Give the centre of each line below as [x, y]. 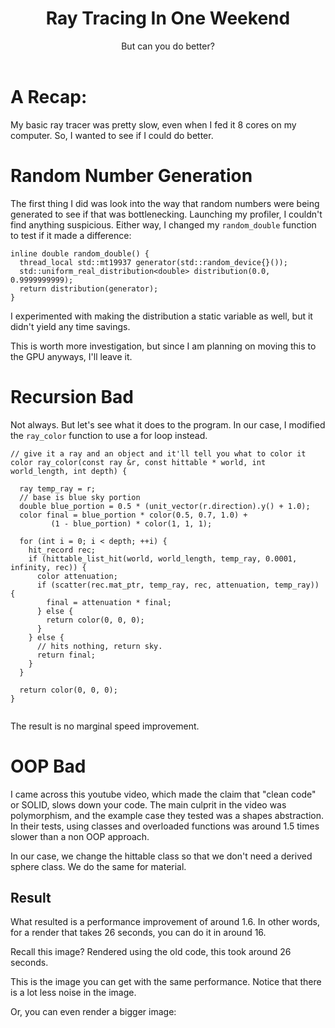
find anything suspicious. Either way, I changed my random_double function [163, 224]
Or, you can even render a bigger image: [93, 1012]
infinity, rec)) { [48, 567]
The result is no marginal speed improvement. [105, 726]
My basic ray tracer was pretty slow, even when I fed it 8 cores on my [153, 124]
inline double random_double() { [80, 253]
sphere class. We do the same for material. [98, 866]
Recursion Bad [72, 396]
